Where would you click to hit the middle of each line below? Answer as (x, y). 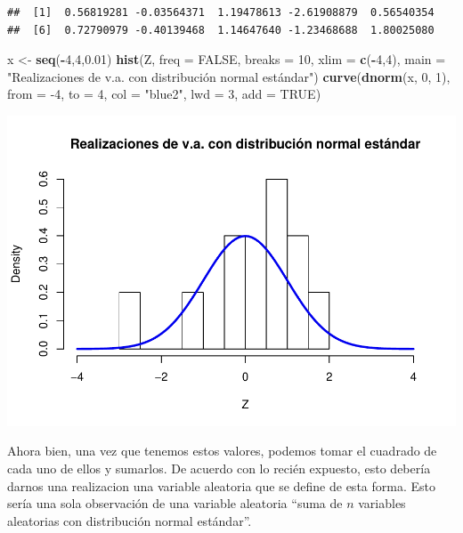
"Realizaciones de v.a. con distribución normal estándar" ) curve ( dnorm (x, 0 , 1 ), (229, 76)
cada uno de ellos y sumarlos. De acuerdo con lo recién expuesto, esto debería (219, 468)
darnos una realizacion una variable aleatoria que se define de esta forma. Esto (221, 485)
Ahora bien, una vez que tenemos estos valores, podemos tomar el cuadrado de (222, 451)
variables (382, 503)
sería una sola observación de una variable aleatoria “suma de (175, 503)
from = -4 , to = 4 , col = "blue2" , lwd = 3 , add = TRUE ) (164, 94)
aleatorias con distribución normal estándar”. (130, 520)
